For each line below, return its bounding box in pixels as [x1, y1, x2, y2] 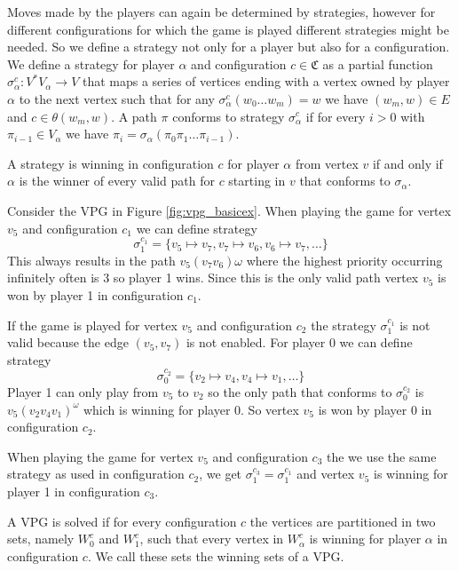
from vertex [295, 154, 359, 172]
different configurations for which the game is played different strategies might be [7, 20, 449, 38]
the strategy [311, 315, 376, 334]
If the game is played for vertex [7, 315, 178, 334]
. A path [111, 107, 157, 125]
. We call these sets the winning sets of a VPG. [87, 546, 344, 565]
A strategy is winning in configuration [7, 154, 214, 172]
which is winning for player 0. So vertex [83, 400, 299, 418]
